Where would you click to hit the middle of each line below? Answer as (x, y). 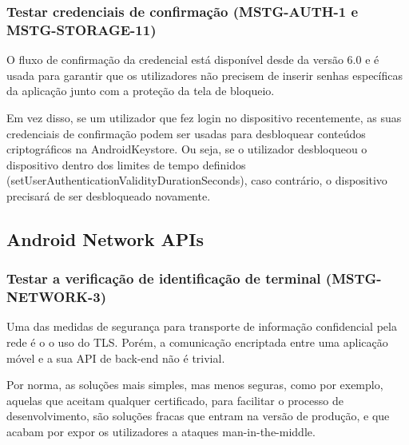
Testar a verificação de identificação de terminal (164, 278)
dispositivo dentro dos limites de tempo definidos (126, 164)
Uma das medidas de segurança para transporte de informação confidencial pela (202, 326)
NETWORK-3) (57, 297)
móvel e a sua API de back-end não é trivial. (116, 358)
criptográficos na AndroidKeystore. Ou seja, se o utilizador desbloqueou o (187, 149)
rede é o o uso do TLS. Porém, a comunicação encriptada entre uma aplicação (197, 342)
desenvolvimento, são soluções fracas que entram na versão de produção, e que (198, 416)
